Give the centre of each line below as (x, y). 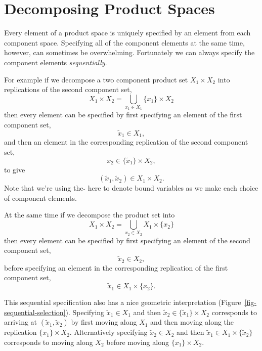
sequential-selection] (35, 312)
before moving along (138, 342)
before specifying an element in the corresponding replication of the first (116, 267)
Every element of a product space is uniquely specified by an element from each (127, 33)
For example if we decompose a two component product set (96, 79)
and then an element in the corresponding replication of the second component (126, 142)
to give (15, 169)
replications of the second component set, (68, 89)
